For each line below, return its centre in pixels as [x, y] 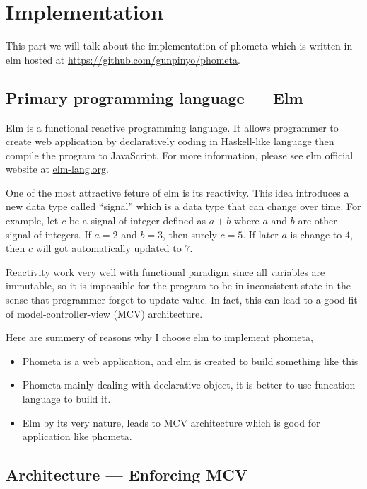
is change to [316, 234]
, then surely [190, 234]
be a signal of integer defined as [138, 220]
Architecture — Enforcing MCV [127, 474]
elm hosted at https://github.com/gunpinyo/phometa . [123, 59]
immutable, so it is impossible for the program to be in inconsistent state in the [178, 286]
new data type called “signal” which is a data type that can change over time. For [183, 206]
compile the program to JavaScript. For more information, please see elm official [180, 155]
